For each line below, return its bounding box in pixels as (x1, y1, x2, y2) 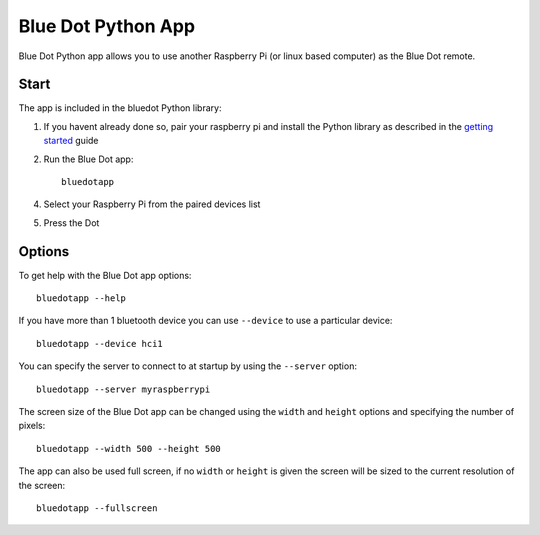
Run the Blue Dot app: (43, 153, 134, 165)
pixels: (18, 420, 46, 432)
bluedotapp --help (36, 293, 127, 304)
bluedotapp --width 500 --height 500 (36, 443, 222, 454)
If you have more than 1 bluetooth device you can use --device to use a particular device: (18, 315, 393, 327)
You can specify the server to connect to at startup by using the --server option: (18, 360, 357, 372)
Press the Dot (43, 216, 100, 229)
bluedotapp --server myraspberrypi (36, 383, 211, 395)
